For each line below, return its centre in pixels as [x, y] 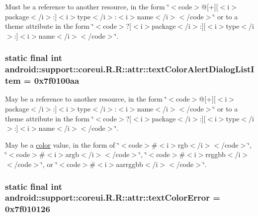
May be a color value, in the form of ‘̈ [62, 144]
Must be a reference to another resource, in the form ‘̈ [87, 6]
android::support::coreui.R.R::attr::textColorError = [113, 197]
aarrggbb [129, 164]
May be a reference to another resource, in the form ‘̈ [86, 99]
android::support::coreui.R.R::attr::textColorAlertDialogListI [130, 69]
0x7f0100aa [57, 81]
